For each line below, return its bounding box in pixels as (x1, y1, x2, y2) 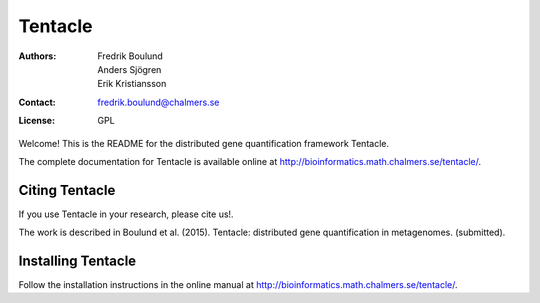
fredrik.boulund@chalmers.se (97, 96, 220, 108)
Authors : (18, 50, 57, 62)
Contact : (18, 96, 57, 108)
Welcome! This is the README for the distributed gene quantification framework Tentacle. (18, 137, 390, 149)
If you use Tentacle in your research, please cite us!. (18, 208, 234, 220)
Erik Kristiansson (97, 78, 167, 90)
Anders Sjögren (97, 63, 162, 75)
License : (18, 115, 55, 127)
